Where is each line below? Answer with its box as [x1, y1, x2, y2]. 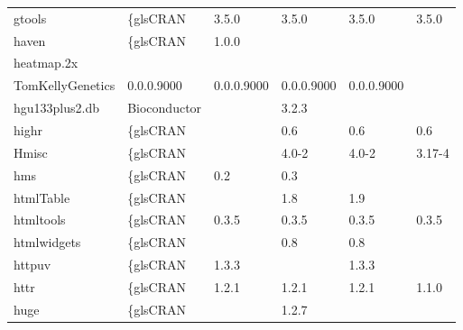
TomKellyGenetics [14, 76, 116, 95]
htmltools [14, 210, 66, 229]
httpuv [14, 255, 51, 274]
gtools [14, 8, 47, 27]
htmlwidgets [14, 233, 81, 252]
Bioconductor [127, 98, 202, 117]
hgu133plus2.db [14, 98, 100, 117]
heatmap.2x [14, 53, 79, 72]
